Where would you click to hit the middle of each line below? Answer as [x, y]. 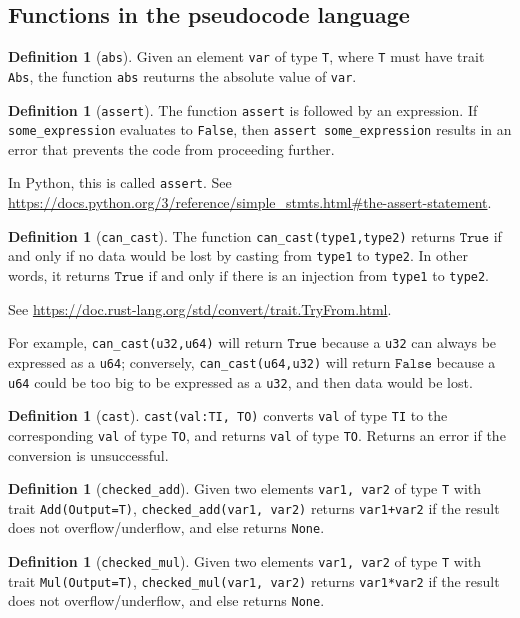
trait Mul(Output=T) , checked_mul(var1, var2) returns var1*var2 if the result [254, 580]
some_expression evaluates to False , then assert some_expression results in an [260, 129]
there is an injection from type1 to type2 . [361, 274]
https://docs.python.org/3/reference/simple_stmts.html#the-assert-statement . [250, 202]
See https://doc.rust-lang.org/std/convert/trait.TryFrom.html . [200, 308]
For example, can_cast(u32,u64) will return [145, 342]
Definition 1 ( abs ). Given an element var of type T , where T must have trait [246, 56]
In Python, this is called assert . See [120, 182]
